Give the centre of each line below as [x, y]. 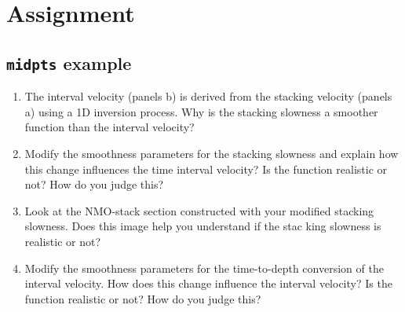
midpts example [69, 62]
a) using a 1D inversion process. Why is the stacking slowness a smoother [201, 111]
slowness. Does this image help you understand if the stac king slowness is [203, 226]
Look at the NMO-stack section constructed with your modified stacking [199, 210]
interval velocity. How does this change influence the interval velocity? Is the [208, 283]
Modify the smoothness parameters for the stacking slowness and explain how [212, 153]
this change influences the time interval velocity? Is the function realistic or [206, 169]
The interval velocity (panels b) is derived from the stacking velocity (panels [208, 96]
